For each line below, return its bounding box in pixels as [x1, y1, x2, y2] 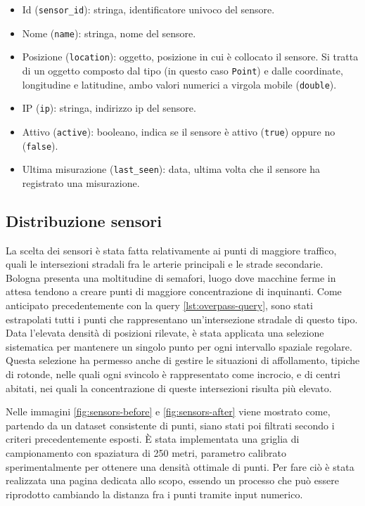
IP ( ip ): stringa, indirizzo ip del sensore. [22, 100, 196, 115]
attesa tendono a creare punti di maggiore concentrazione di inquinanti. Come [6, 284, 342, 299]
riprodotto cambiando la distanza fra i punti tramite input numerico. [6, 486, 303, 501]
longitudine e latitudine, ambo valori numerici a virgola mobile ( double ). [22, 77, 337, 91]
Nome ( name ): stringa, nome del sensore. [22, 25, 196, 40]
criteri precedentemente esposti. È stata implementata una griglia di [6, 432, 300, 446]
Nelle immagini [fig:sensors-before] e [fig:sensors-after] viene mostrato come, [6, 404, 331, 419]
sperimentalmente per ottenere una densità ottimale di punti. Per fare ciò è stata [6, 459, 354, 474]
